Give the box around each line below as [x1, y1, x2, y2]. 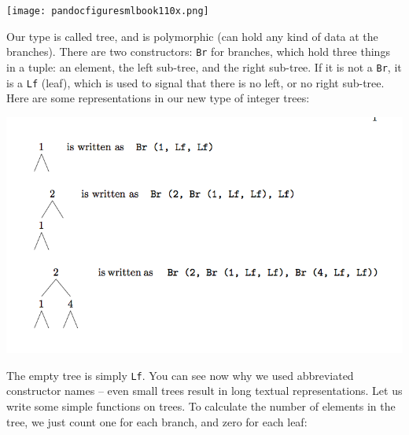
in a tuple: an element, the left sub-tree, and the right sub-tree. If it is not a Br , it [6, 58, 402, 75]
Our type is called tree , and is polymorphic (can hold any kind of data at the [6, 28, 378, 44]
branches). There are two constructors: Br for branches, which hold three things [6, 43, 390, 60]
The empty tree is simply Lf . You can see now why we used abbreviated [6, 367, 354, 383]
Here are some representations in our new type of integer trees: [6, 90, 310, 106]
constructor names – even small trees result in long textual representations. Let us [6, 382, 403, 399]
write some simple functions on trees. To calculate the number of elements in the [6, 397, 396, 414]
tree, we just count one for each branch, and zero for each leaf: [6, 413, 308, 429]
